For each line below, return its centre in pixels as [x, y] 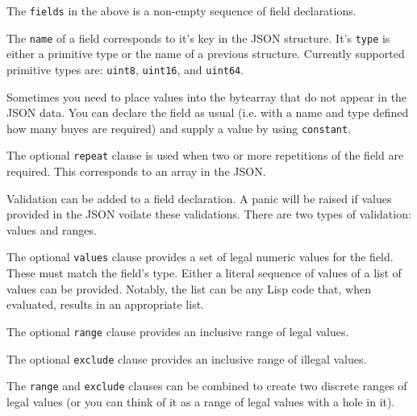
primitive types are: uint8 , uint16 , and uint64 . [125, 69]
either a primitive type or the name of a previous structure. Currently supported [206, 54]
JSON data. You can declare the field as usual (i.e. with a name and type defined [208, 112]
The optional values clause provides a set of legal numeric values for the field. [200, 257]
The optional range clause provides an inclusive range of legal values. [178, 331]
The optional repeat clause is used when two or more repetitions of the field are [205, 155]
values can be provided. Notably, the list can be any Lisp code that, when [189, 288]
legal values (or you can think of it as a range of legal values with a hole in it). [201, 401]
